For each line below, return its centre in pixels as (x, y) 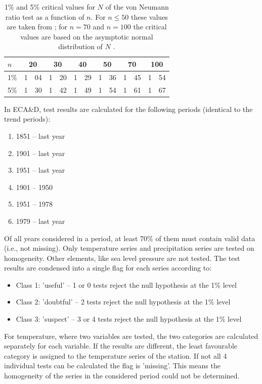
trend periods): (27, 119)
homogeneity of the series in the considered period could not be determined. (122, 376)
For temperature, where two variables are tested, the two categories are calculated (131, 336)
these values (149, 16)
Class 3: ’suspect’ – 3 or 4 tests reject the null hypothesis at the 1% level (129, 319)
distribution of (80, 46)
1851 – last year (40, 136)
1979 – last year (40, 221)
